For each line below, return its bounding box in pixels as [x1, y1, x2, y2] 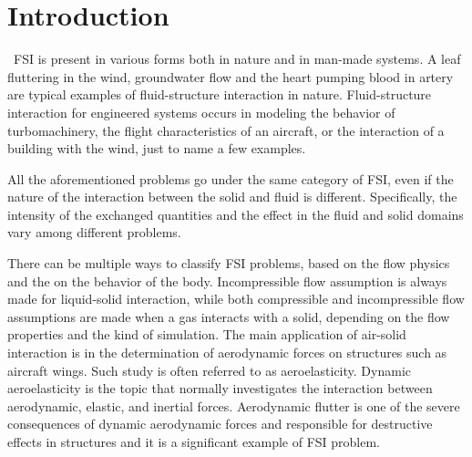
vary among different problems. [7, 223, 181, 242]
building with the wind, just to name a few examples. [7, 139, 306, 158]
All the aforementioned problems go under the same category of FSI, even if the [7, 169, 454, 188]
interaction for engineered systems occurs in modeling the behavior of [7, 102, 395, 121]
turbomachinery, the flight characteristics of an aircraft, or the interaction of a [7, 120, 445, 140]
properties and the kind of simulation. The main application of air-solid [7, 325, 406, 344]
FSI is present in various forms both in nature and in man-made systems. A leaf [14, 49, 461, 68]
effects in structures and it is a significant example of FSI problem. [7, 432, 381, 451]
